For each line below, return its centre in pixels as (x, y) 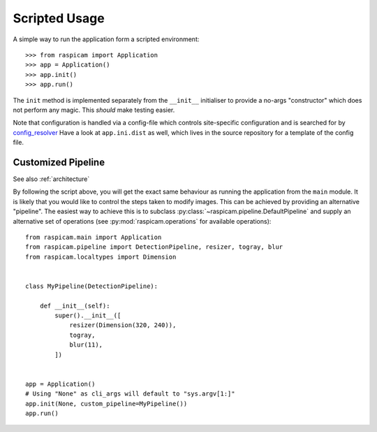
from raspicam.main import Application (94, 237)
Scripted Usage (59, 18)
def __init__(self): (75, 305)
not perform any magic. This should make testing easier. (94, 110)
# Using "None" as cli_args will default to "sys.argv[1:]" (130, 394)
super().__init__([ (88, 316)
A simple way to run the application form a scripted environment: (106, 39)
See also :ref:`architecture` (51, 179)
